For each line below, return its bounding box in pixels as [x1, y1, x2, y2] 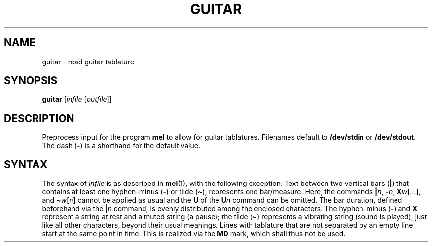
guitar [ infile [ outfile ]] [42, 95, 112, 104]
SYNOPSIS [4, 74, 58, 87]
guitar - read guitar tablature [42, 57, 134, 66]
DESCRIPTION [4, 112, 74, 124]
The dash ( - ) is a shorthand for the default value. [42, 141, 200, 150]
